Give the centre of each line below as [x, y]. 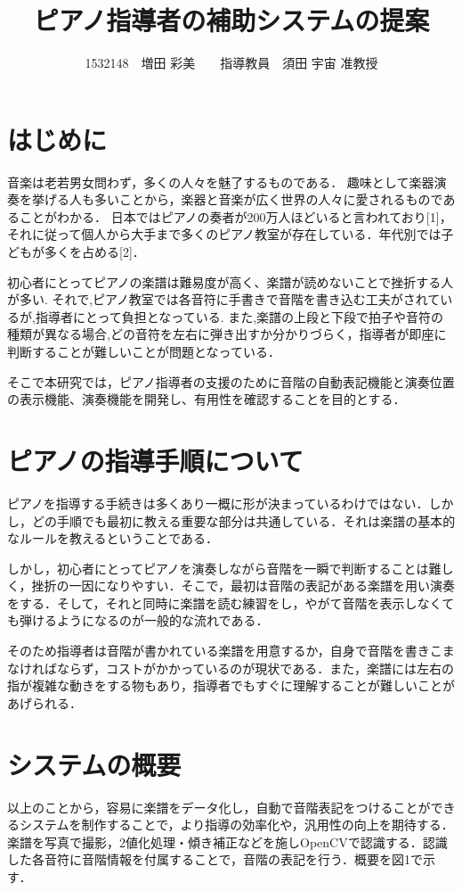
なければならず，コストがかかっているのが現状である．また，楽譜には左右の [231, 668]
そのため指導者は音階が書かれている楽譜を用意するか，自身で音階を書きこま [231, 651]
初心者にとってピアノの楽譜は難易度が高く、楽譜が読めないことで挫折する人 [231, 281]
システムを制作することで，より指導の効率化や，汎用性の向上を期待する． [236, 825]
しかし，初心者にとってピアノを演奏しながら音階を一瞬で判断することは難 [224, 568]
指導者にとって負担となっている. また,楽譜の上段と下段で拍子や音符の [239, 316]
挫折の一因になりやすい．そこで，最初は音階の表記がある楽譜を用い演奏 [243, 586]
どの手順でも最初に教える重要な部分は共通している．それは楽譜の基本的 [243, 520]
